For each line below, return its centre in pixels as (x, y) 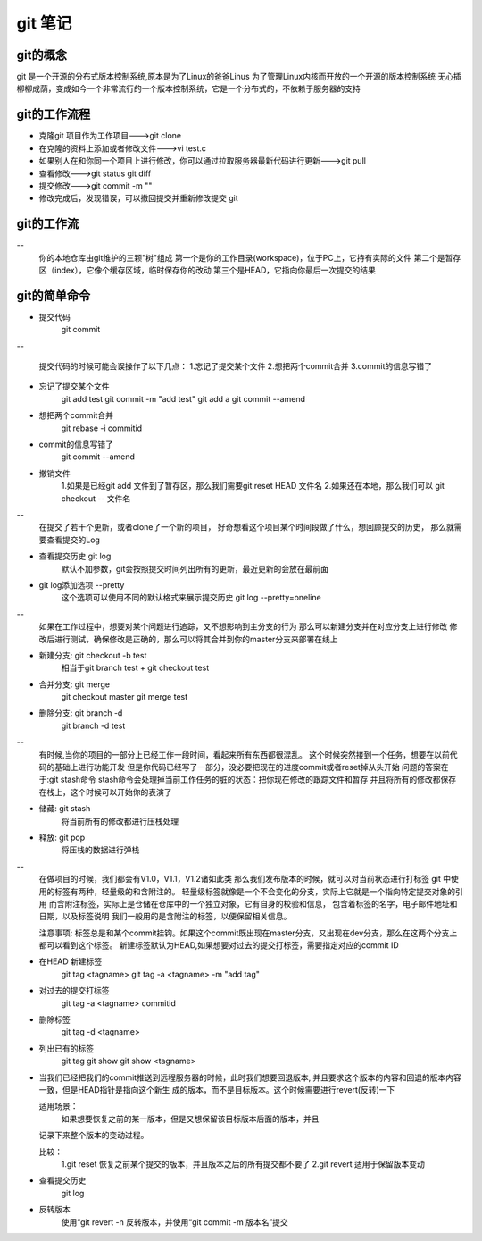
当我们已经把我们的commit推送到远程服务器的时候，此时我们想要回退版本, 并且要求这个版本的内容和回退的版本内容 (250, 1077)
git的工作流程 (54, 115)
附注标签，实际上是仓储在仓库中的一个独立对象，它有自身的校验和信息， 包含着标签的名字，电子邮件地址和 (261, 903)
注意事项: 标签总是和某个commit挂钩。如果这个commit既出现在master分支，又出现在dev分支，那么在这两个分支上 (248, 933)
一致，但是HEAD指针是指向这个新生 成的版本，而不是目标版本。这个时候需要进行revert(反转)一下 (217, 1090)
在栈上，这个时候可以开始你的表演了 (105, 792)
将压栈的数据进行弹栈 (100, 850)
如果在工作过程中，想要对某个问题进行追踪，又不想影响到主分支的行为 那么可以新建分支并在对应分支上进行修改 (243, 626)
